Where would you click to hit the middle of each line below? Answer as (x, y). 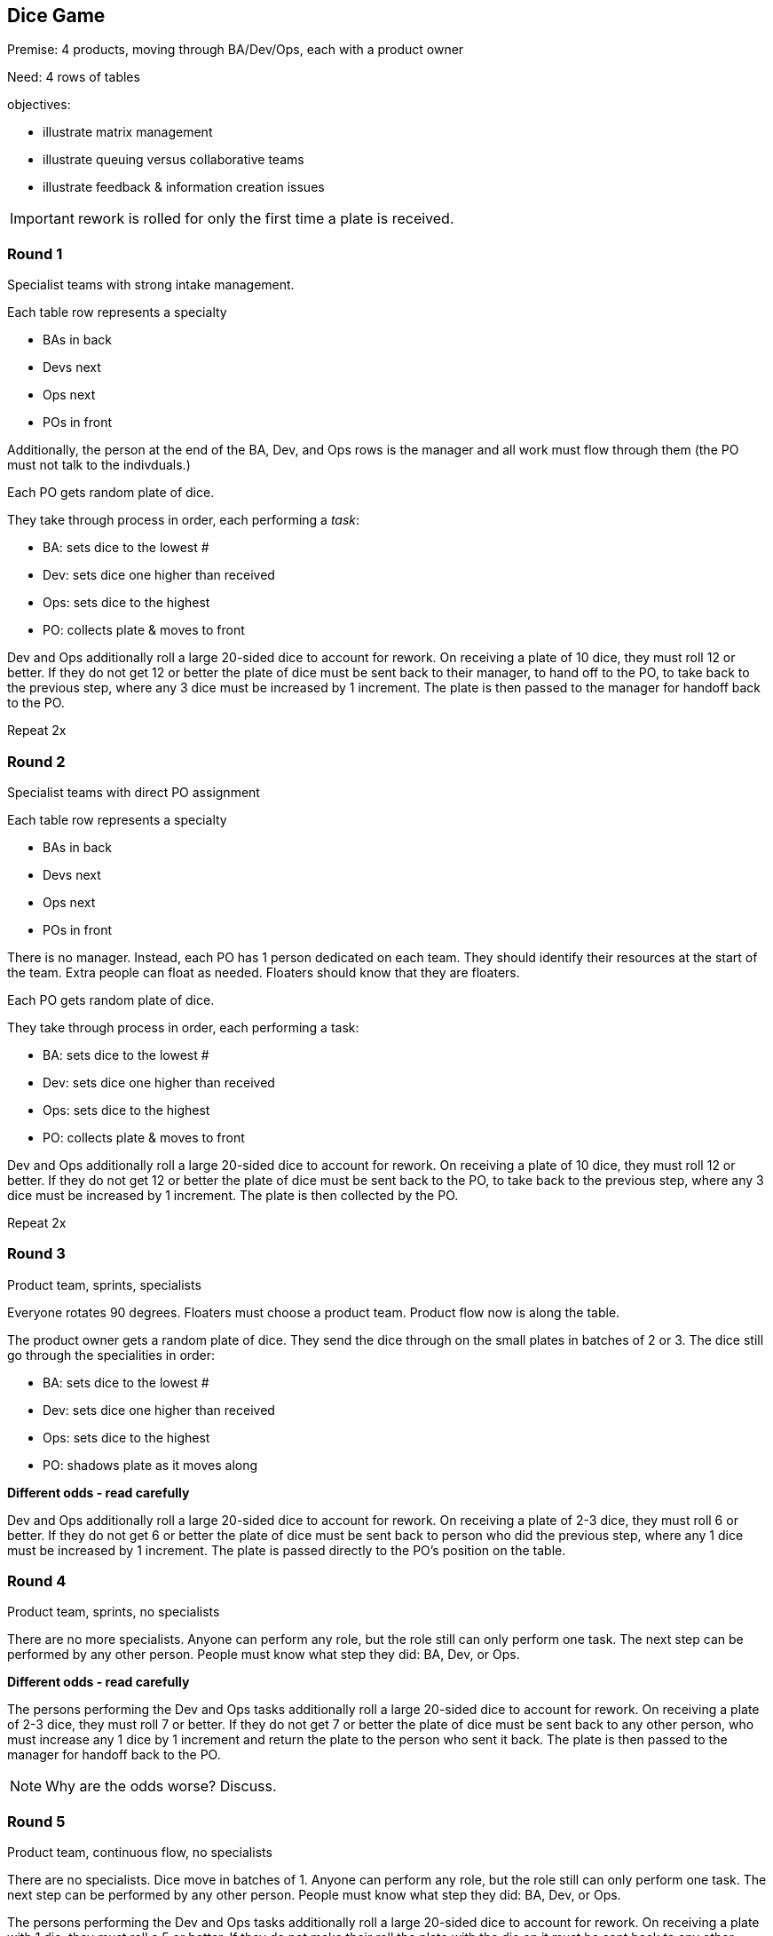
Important (42, 219)
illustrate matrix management (128, 132)
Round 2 (36, 761)
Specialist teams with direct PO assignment (134, 792)
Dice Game (56, 16)
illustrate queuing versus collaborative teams (174, 160)
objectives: (39, 105)
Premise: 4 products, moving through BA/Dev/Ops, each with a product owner (236, 50)
